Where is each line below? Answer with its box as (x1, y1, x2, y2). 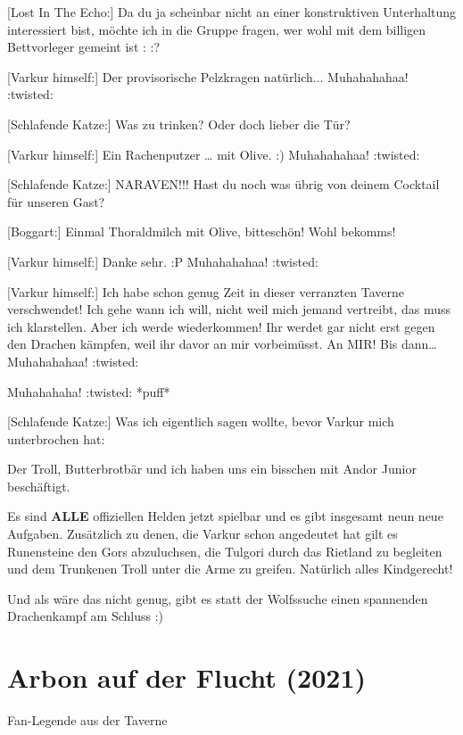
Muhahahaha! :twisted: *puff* (7, 382, 170, 401)
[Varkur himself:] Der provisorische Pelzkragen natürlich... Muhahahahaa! (7, 67, 409, 86)
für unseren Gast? (7, 192, 105, 211)
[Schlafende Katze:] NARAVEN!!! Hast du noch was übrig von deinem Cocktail (7, 175, 440, 194)
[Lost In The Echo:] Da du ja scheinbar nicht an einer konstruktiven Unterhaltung (7, 3, 457, 21)
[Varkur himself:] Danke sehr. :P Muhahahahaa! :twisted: (7, 252, 318, 270)
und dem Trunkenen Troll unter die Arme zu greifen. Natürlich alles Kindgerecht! (7, 559, 453, 578)
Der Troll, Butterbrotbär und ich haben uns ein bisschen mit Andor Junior (7, 459, 417, 478)
